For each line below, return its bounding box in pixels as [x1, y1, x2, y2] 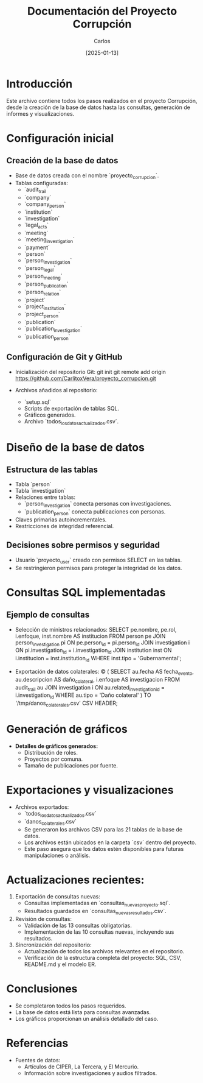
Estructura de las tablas [6, 465, 98, 475]
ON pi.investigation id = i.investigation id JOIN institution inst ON [15, 647, 172, 655]
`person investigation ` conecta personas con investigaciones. [24, 500, 172, 509]
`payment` [24, 244, 50, 251]
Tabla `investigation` [15, 487, 66, 495]
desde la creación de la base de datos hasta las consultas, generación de [6, 104, 190, 111]
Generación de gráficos [6, 722, 128, 736]
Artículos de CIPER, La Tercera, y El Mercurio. [24, 1063, 139, 1070]
